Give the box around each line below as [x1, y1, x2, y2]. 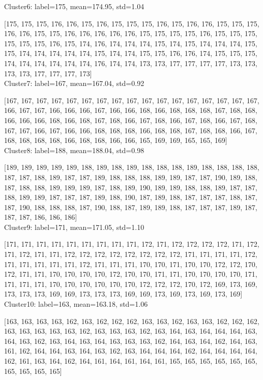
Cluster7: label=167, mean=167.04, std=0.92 [4, 78, 144, 89]
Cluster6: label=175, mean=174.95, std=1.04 [4, 1, 144, 11]
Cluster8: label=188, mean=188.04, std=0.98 [4, 144, 144, 155]
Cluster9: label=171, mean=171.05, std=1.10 [4, 221, 144, 232]
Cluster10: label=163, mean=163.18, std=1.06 [4, 299, 148, 309]
